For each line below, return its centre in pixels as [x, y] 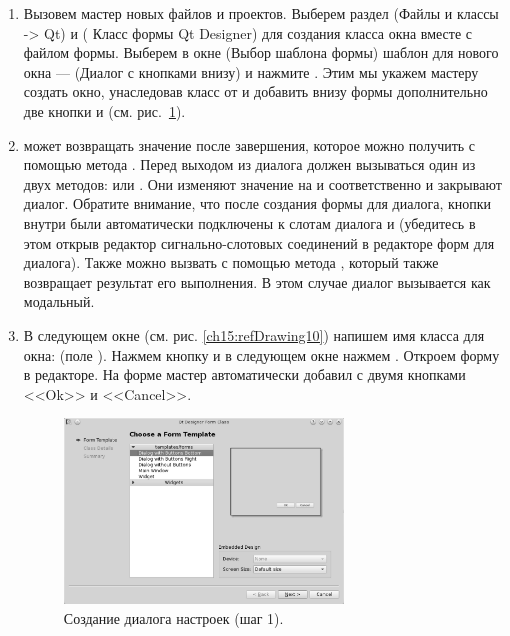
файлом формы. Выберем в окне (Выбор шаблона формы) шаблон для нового [261, 52]
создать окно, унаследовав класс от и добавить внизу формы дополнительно [255, 91]
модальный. [59, 301]
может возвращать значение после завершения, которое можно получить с [249, 144]
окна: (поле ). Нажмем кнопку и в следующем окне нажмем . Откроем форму [261, 354]
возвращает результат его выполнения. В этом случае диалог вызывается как [257, 281]
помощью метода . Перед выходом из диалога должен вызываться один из [249, 164]
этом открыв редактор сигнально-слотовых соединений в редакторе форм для [259, 242]
